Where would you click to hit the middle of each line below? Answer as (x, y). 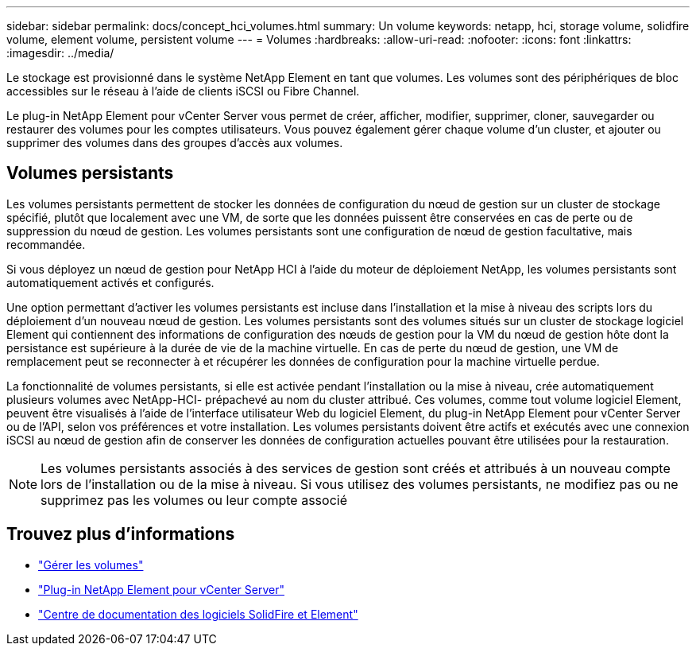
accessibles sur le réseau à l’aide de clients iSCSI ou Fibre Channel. (183, 91)
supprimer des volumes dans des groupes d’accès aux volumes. (175, 143)
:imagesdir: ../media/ (60, 53)
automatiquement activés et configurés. (110, 282)
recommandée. (46, 244)
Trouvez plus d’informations (121, 534)
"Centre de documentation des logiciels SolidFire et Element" (198, 614)
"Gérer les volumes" (91, 565)
